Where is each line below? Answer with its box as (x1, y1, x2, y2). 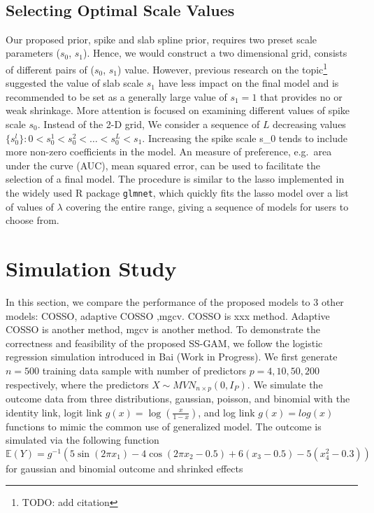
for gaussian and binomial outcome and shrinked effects (6, 461, 243, 475)
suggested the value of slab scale (6, 76, 144, 90)
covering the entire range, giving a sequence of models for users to (66, 199, 349, 213)
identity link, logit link (6, 405, 103, 419)
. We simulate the (247, 377, 323, 391)
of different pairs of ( (6, 62, 94, 76)
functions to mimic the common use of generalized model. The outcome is (6, 419, 322, 433)
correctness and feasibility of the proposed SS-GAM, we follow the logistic (6, 335, 323, 350)
